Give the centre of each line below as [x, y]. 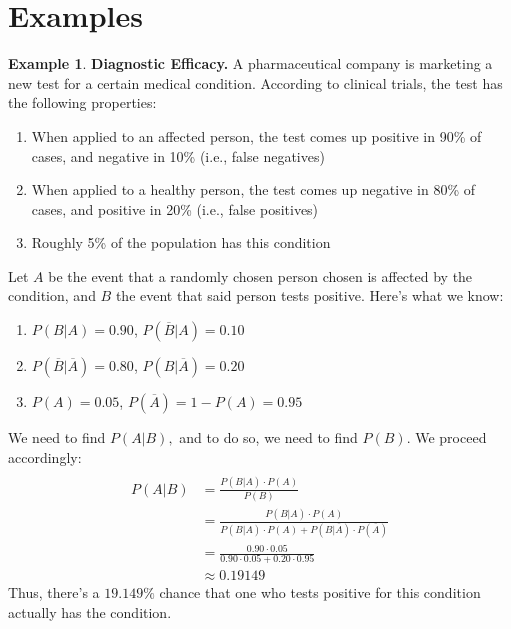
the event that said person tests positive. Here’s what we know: [309, 295]
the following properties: [82, 102]
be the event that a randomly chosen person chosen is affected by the [260, 275]
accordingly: [45, 456]
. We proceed [446, 437]
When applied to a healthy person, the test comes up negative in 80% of [253, 189]
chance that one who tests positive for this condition [320, 592]
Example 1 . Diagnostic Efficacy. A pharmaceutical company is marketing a [250, 63]
